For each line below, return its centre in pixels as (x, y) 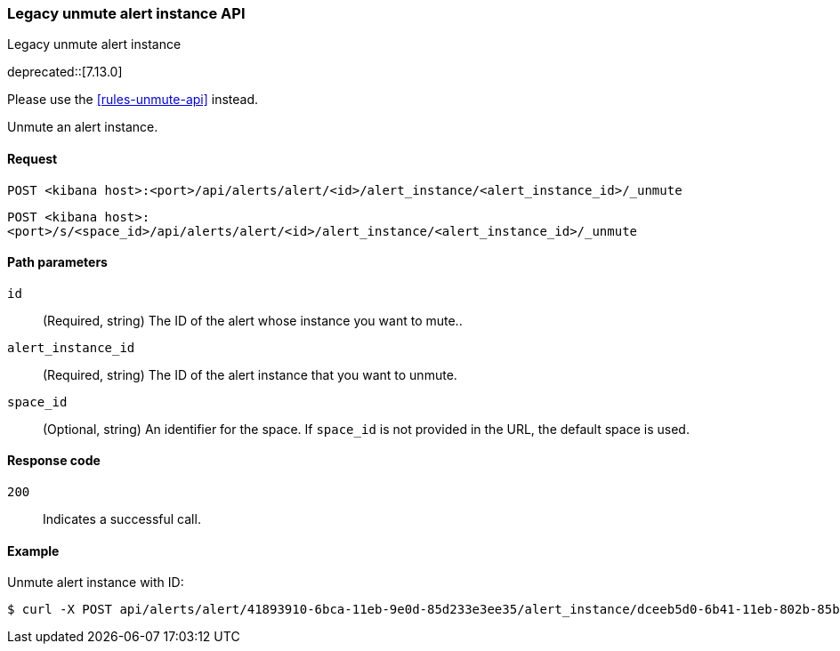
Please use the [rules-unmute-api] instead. (133, 100)
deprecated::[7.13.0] (65, 72)
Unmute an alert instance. (83, 127)
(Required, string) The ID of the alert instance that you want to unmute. (250, 374)
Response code (54, 461)
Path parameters (57, 262)
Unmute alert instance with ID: (96, 583)
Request (32, 158)
